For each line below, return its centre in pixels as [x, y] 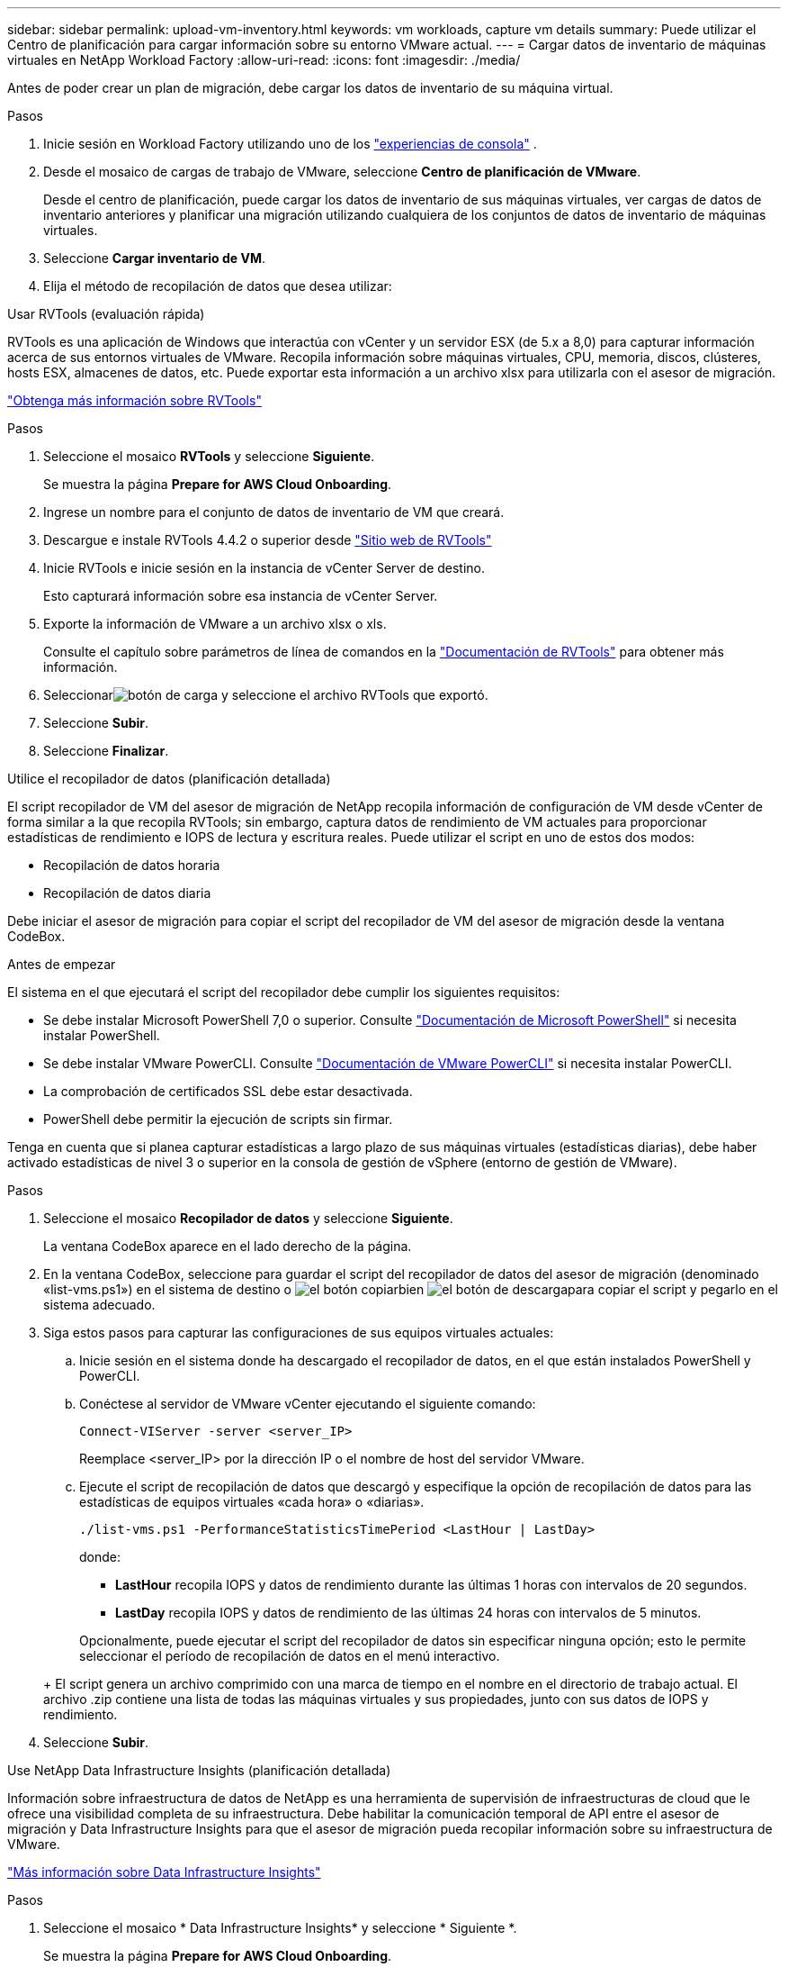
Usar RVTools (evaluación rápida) [106, 314]
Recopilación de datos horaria [132, 865]
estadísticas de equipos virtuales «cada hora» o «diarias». [252, 1502]
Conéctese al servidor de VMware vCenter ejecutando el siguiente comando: [308, 1404]
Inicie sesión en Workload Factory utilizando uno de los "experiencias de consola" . [290, 144]
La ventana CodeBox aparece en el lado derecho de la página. [228, 1246]
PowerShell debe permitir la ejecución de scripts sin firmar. [218, 1119]
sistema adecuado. [99, 1305]
